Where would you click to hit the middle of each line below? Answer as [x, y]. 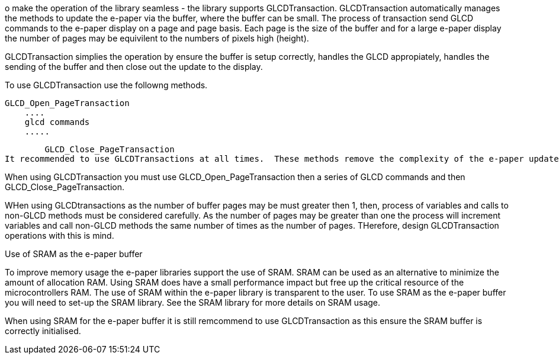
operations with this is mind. [60, 235]
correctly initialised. [43, 331]
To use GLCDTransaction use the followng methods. [106, 85]
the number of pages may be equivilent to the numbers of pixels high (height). [157, 38]
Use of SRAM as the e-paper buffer [74, 254]
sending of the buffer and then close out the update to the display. [134, 67]
